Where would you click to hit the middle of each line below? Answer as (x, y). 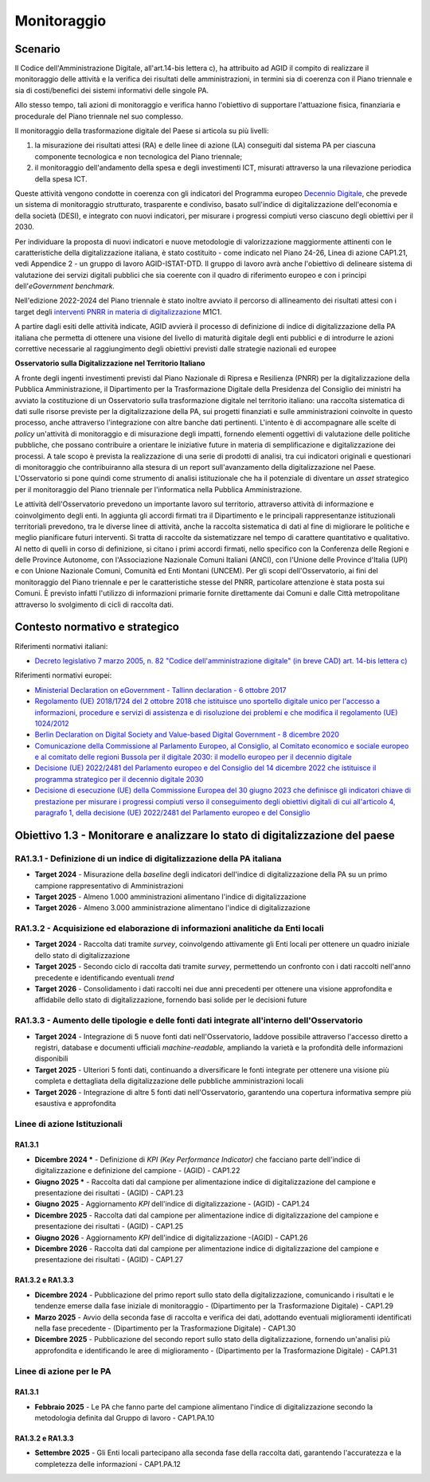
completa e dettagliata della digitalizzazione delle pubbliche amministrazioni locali (169, 1081)
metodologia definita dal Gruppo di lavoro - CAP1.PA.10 (125, 1418)
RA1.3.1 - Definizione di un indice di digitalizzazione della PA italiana (148, 858)
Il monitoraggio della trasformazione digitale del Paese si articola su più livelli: (142, 131)
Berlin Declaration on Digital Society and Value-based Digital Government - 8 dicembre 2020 (187, 735)
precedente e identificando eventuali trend (104, 978)
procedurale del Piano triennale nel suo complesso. (99, 116)
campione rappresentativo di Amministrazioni (109, 886)
